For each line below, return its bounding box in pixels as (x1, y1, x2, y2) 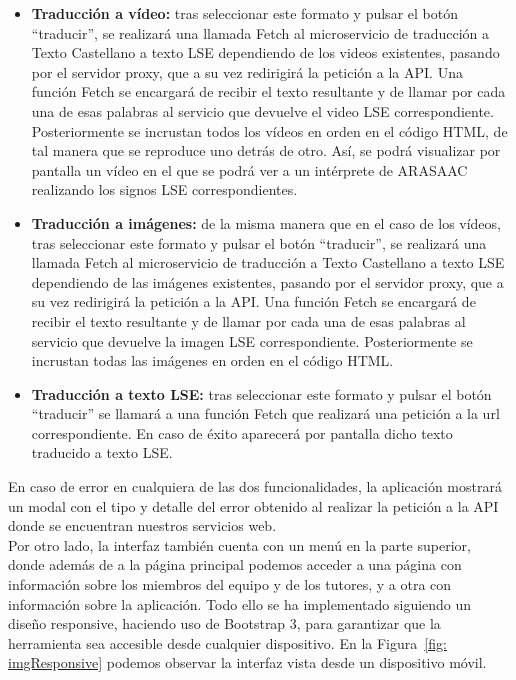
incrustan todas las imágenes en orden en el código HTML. (31, 350, 394, 371)
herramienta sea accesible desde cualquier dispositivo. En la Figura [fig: (8, 632, 447, 653)
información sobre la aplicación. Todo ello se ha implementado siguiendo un (8, 593, 472, 614)
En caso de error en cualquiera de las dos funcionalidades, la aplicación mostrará (8, 476, 502, 497)
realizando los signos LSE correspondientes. (31, 179, 298, 200)
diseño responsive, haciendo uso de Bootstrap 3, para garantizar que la (8, 613, 441, 634)
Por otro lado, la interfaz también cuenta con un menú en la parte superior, (8, 534, 471, 555)
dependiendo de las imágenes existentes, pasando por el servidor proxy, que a (31, 271, 504, 292)
